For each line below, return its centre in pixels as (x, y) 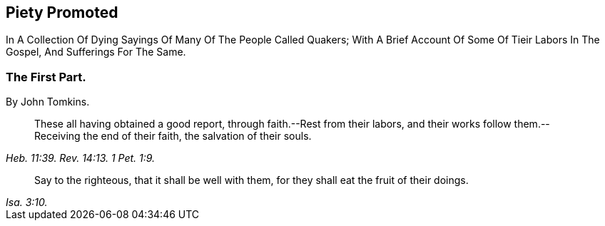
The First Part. (46, 77)
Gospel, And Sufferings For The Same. (96, 52)
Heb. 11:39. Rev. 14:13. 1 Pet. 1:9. (81, 158)
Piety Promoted (62, 12)
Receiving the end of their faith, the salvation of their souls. (173, 136)
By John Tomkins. (48, 102)
